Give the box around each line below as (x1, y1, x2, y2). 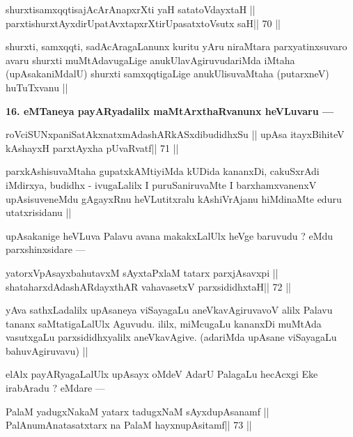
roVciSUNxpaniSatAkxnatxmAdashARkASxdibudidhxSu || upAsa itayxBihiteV (6, 127, 345, 141)
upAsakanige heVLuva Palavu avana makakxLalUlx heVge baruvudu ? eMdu (6, 228, 334, 243)
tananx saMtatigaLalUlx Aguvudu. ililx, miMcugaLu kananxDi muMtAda (6, 316, 322, 330)
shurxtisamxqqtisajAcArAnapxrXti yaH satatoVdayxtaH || (6, 2, 256, 16)
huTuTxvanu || (6, 79, 68, 94)
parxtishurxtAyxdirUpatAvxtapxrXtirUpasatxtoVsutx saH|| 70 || (6, 15, 281, 30)
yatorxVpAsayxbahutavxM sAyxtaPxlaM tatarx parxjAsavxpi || (6, 265, 279, 279)
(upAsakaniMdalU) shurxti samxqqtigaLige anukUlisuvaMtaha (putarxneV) (6, 66, 329, 81)
